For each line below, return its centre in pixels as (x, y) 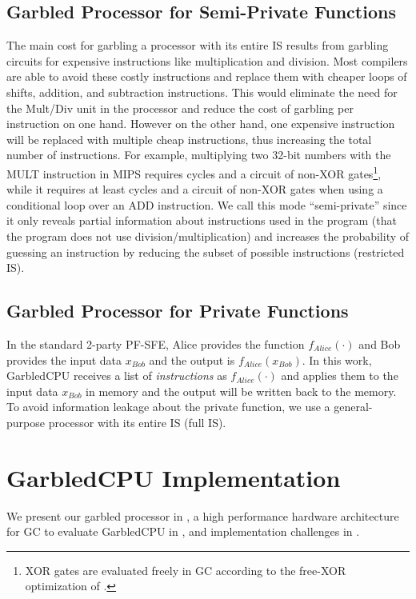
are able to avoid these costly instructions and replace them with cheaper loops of (207, 76)
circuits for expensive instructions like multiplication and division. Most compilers (207, 60)
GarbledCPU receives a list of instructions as (117, 375)
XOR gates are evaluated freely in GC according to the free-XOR (186, 570)
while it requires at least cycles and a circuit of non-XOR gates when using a (195, 189)
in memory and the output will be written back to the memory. (241, 391)
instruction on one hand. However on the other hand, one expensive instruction (201, 124)
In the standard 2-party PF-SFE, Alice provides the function (156, 343)
